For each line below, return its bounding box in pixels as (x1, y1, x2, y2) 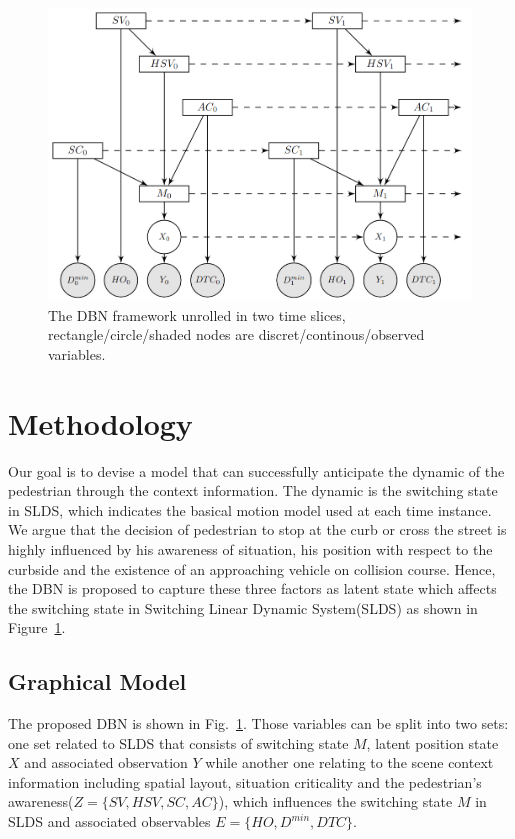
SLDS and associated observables (8, 811, 211, 832)
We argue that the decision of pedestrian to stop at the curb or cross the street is (8, 519, 507, 540)
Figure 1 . (8, 617, 66, 638)
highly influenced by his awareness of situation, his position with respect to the (8, 538, 493, 559)
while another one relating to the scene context (205, 752, 494, 773)
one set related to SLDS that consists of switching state (8, 732, 349, 753)
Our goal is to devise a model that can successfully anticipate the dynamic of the (8, 460, 505, 481)
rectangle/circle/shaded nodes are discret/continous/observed (48, 324, 425, 345)
